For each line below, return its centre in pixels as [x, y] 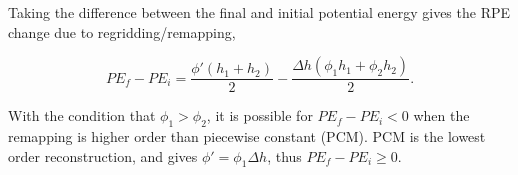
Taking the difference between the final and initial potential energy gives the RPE [259, 12]
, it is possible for [259, 115]
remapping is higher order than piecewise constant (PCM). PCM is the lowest [247, 136]
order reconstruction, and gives [103, 155]
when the [441, 115]
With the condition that [82, 115]
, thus [284, 155]
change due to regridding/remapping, [122, 31]
